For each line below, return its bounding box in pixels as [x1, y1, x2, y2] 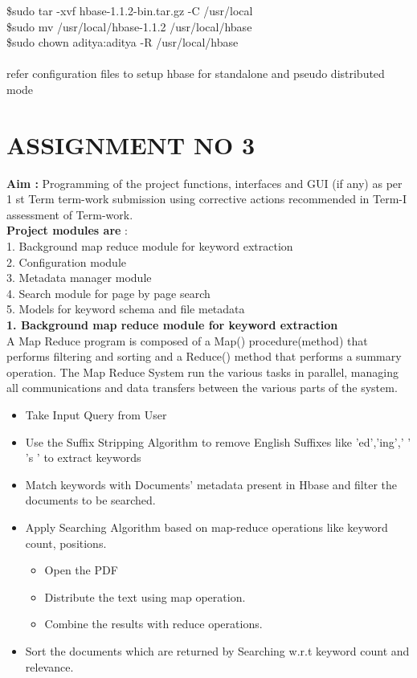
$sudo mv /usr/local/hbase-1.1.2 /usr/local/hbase [6, 18, 252, 35]
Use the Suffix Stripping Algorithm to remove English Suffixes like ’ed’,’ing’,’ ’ [25, 433, 411, 450]
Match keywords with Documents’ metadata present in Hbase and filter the [25, 476, 398, 492]
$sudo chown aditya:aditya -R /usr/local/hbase [6, 34, 239, 51]
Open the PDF [44, 562, 118, 578]
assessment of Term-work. [6, 206, 133, 223]
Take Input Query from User [25, 406, 167, 423]
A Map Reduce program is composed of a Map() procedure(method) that [6, 332, 368, 349]
